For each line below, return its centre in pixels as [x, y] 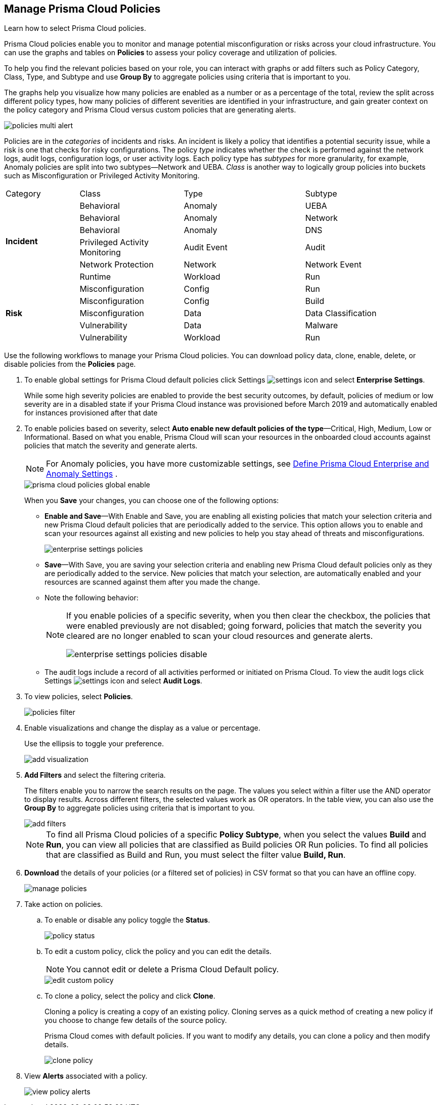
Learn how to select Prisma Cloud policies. [75, 28]
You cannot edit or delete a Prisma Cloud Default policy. [173, 969]
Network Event [333, 265]
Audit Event [206, 247]
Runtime [95, 277]
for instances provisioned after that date [91, 413]
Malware [321, 326]
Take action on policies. [64, 904]
